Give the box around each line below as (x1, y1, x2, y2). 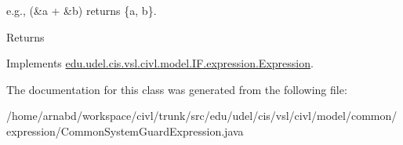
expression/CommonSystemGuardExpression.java (6, 122, 244, 139)
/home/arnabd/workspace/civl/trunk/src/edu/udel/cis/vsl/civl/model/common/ (6, 107, 398, 124)
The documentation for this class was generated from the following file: (6, 81, 347, 97)
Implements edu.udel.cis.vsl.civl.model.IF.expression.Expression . (6, 55, 314, 71)
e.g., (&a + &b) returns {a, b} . (6, 2, 157, 18)
